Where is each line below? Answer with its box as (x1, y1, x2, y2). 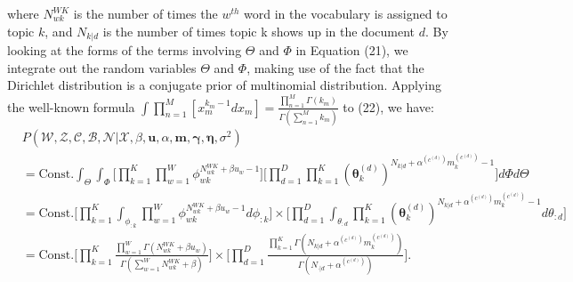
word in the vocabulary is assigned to (244, 4, 448, 22)
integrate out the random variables (7, 58, 197, 77)
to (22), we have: (343, 97, 434, 116)
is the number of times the (73, 4, 218, 22)
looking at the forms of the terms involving (7, 41, 242, 60)
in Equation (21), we (295, 41, 408, 60)
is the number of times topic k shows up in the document (102, 21, 416, 40)
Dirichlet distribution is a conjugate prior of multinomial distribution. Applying (7, 76, 442, 94)
